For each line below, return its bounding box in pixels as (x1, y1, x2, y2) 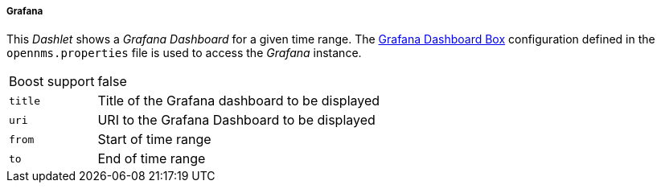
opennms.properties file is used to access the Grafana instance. (6, 46, 362, 60)
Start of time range (97, 131, 211, 148)
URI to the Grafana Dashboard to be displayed (97, 112, 376, 129)
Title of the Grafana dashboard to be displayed (97, 92, 380, 109)
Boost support (9, 73, 95, 90)
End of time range (97, 150, 206, 167)
